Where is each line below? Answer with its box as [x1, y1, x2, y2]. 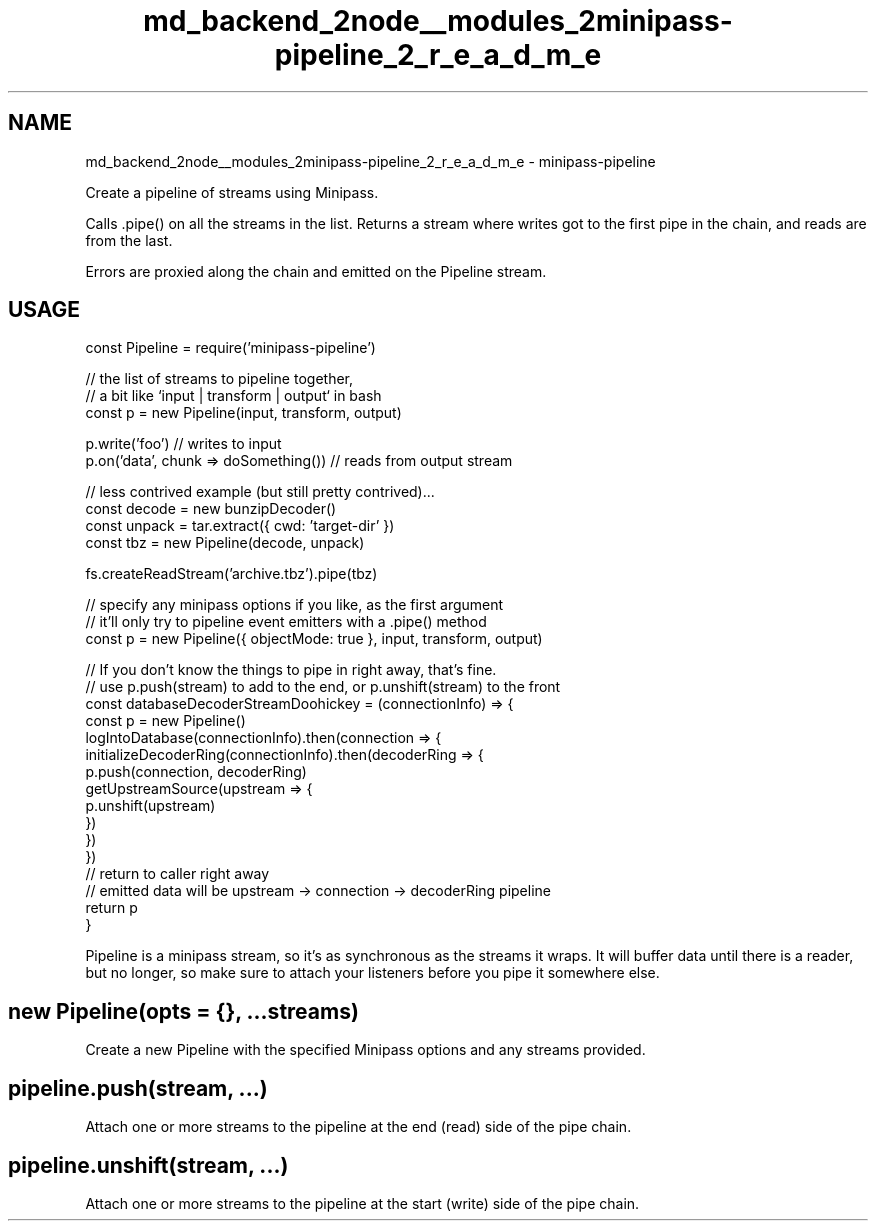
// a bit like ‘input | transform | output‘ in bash [85, 387, 382, 405]
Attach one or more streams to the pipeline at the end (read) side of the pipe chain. [85, 1118, 632, 1136]
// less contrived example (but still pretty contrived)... [85, 483, 435, 501]
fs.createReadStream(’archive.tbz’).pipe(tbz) [85, 565, 378, 583]
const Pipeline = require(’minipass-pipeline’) [85, 339, 376, 357]
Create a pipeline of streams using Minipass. [85, 183, 379, 201]
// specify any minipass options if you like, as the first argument [85, 596, 504, 614]
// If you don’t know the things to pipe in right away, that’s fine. [85, 661, 497, 679]
